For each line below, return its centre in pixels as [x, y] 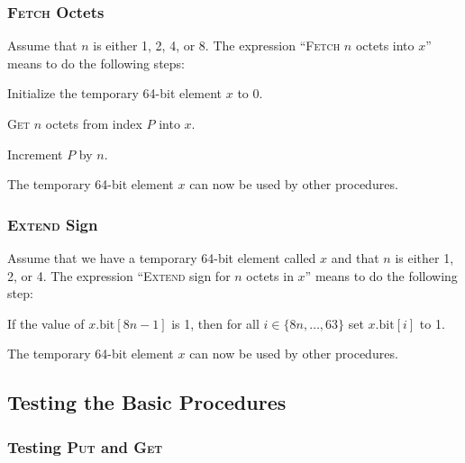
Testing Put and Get [85, 446]
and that [355, 258]
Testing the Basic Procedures [147, 402]
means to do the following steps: [96, 63]
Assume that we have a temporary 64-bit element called [162, 258]
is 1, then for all [215, 323]
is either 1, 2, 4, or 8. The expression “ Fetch [217, 45]
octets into [385, 45]
